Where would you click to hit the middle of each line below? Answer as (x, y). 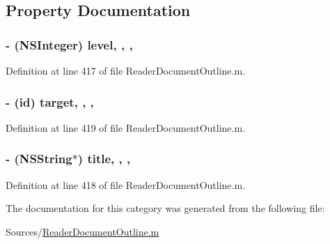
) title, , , (104, 159)
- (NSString (39, 159)
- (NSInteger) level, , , (69, 44)
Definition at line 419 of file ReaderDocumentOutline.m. (126, 127)
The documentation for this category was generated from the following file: (165, 208)
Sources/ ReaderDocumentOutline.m (82, 231)
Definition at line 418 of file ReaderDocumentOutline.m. (126, 184)
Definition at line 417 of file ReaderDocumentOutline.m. (126, 70)
